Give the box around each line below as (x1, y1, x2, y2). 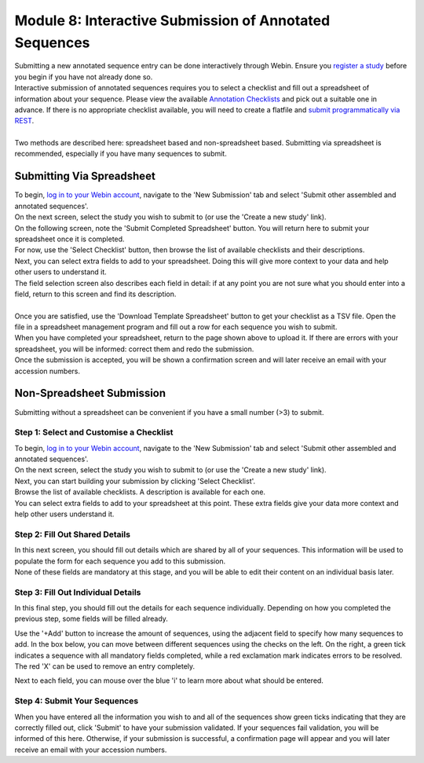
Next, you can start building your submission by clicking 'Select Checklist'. (14, 476, 256, 486)
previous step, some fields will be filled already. (14, 614, 169, 624)
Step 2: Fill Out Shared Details (14, 529, 131, 540)
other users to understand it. (14, 267, 108, 277)
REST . (14, 116, 35, 126)
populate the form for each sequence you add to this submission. (14, 556, 226, 566)
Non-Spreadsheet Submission (14, 387, 166, 400)
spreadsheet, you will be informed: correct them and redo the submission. (14, 344, 254, 354)
